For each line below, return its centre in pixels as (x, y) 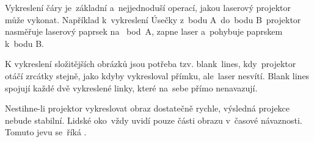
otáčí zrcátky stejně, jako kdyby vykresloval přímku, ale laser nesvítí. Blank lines (157, 75)
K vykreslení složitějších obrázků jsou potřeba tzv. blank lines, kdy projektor (151, 64)
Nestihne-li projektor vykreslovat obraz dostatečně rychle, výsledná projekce (148, 108)
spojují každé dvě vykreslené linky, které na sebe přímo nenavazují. (131, 87)
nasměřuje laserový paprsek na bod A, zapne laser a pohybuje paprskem (144, 31)
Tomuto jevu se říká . (46, 132)
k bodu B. (24, 43)
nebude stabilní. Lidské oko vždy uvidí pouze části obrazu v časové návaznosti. (154, 120)
